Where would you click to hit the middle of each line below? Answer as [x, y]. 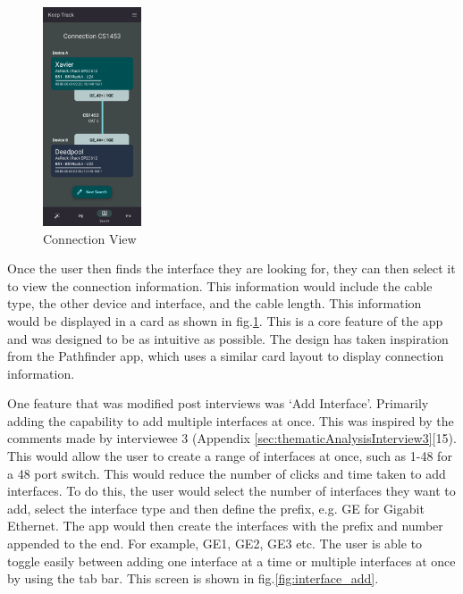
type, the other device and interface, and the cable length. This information [215, 303]
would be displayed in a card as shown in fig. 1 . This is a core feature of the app [225, 320]
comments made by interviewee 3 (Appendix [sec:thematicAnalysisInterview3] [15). [232, 438]
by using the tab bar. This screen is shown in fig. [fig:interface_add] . [193, 578]
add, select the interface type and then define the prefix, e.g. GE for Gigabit [216, 508]
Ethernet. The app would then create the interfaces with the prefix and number [225, 526]
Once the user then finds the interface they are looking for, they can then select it [231, 268]
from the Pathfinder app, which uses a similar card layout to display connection [226, 356]
